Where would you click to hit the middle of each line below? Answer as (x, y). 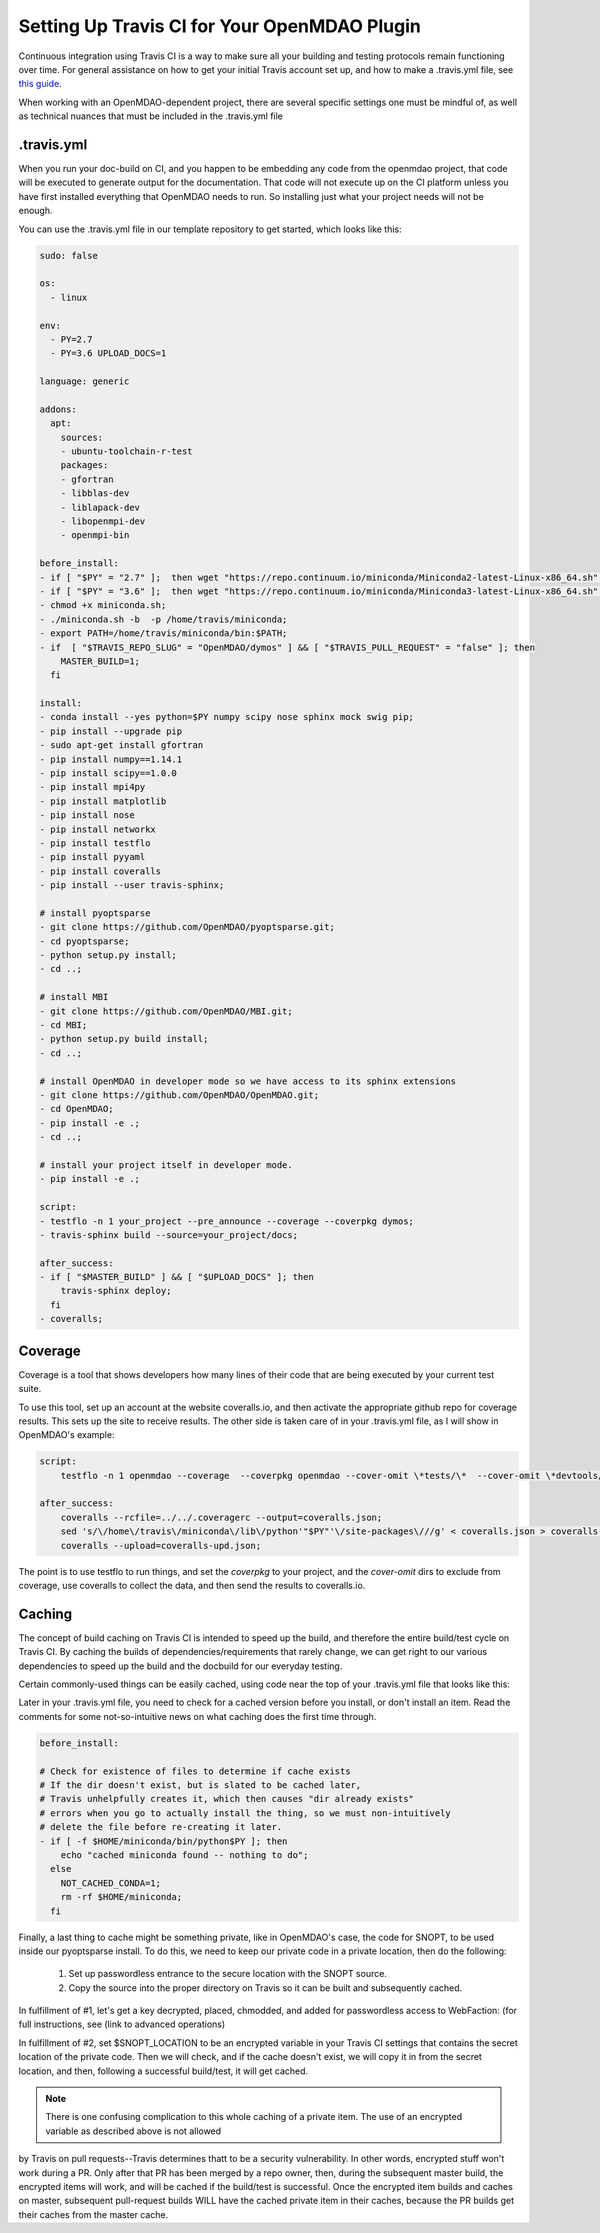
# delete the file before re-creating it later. (161, 1827)
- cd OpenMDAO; (76, 1109)
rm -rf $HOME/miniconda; (121, 1897)
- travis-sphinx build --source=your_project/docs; (169, 1234)
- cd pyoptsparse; (84, 941)
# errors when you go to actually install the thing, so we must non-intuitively (245, 1813)
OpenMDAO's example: (66, 1435)
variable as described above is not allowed (133, 2131)
